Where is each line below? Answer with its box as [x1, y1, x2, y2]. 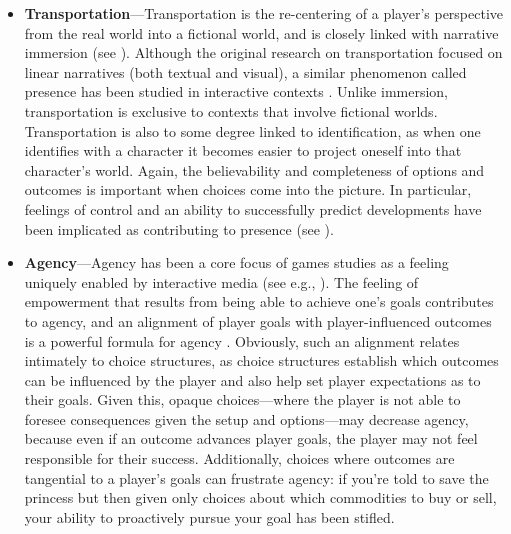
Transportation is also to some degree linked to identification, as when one [24, 120, 481, 141]
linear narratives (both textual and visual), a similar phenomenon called [24, 61, 467, 82]
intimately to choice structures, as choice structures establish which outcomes [24, 350, 499, 371]
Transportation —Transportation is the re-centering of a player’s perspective [24, 3, 504, 23]
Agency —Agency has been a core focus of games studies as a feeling [24, 252, 449, 273]
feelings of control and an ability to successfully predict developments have [24, 198, 482, 219]
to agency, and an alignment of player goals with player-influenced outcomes [24, 310, 492, 331]
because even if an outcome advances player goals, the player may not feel [24, 428, 478, 449]
